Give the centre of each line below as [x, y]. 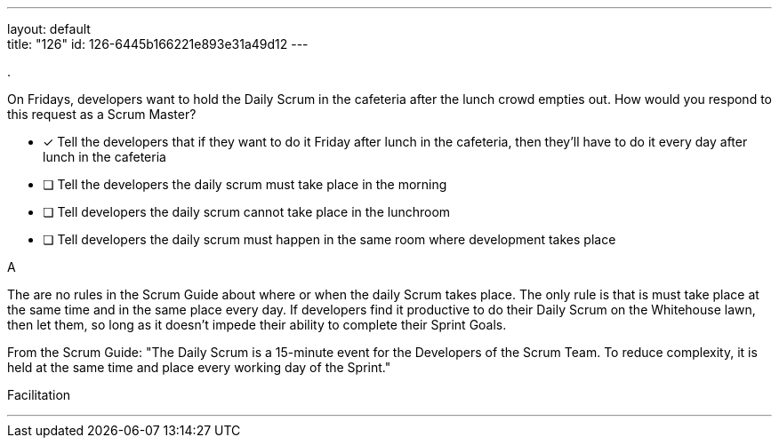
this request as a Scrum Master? [102, 114]
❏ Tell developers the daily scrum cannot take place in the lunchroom [247, 212]
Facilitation [39, 395]
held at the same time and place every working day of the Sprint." [199, 367]
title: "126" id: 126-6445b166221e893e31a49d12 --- [158, 44]
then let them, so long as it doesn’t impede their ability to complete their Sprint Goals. [257, 325]
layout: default [49, 29]
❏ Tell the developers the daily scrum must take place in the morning [245, 184]
